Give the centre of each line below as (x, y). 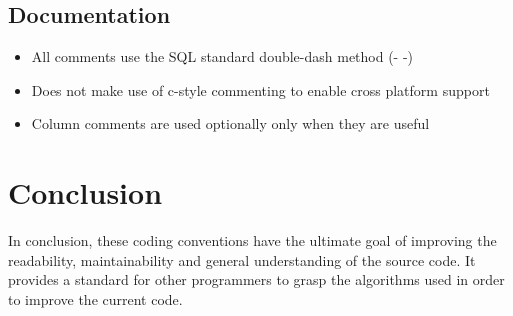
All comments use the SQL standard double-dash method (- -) (222, 56)
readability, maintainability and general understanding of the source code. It (242, 259)
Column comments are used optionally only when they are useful (230, 123)
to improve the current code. (95, 298)
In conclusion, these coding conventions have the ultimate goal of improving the (252, 240)
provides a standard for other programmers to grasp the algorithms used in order (256, 279)
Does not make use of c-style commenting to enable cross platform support (260, 89)
